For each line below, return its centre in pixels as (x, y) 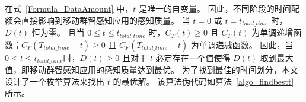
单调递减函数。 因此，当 (246, 44)
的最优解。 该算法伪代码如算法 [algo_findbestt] (203, 81)
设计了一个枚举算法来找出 (55, 81)
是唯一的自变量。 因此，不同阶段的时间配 (219, 8)
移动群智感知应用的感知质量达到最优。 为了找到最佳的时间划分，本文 (164, 69)
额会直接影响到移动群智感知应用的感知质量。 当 (98, 20)
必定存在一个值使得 (193, 57)
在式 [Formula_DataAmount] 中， (69, 8)
